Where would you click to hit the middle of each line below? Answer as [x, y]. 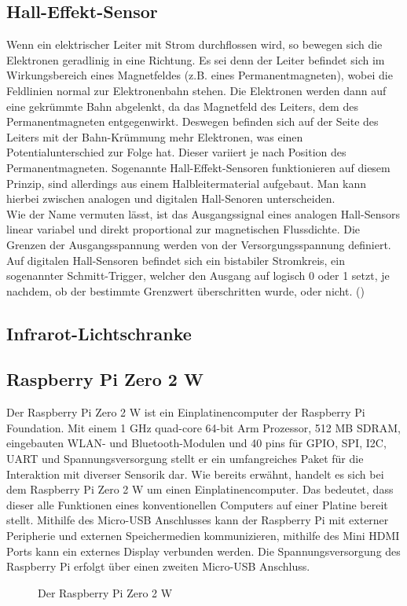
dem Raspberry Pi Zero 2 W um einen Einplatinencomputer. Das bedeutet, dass [200, 489]
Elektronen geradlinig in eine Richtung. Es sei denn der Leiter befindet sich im [196, 59]
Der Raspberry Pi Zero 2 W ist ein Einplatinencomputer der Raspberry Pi [186, 412]
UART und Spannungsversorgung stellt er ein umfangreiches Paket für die [185, 459]
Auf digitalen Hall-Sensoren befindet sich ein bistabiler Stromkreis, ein [176, 260]
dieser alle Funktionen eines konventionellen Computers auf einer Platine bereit [197, 504]
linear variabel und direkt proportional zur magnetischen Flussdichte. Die [183, 229]
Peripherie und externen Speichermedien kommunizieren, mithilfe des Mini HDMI [203, 536]
